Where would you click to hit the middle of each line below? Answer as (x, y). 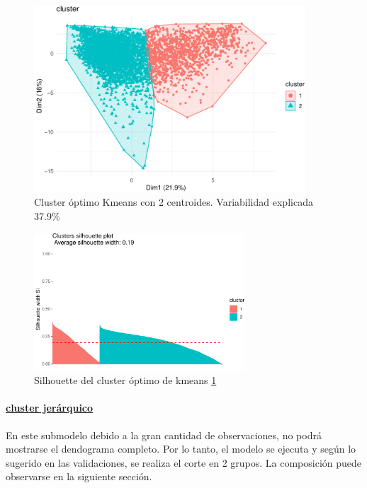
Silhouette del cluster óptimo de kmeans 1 (125, 380)
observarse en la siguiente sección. (79, 476)
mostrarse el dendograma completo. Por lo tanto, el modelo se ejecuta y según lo (181, 449)
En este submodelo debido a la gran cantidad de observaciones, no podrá (164, 435)
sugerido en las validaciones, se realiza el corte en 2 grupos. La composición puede (184, 462)
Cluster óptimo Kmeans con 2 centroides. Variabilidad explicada (174, 202)
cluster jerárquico (50, 408)
